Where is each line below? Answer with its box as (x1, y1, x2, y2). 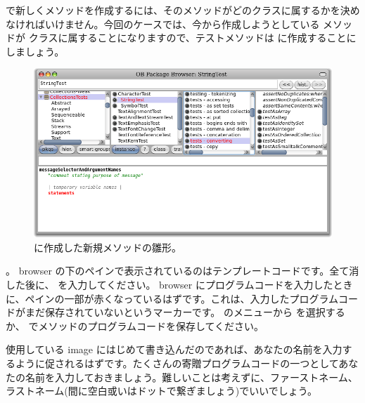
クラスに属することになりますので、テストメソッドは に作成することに (28, 30, 357, 45)
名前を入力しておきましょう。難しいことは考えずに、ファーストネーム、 (25, 369, 358, 384)
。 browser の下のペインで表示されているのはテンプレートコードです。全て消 (6, 263, 359, 278)
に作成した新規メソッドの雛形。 (34, 239, 181, 254)
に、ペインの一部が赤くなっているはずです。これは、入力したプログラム (6, 291, 339, 305)
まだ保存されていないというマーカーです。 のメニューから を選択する (25, 305, 345, 319)
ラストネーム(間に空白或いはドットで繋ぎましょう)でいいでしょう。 (6, 383, 317, 398)
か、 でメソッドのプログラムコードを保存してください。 (6, 318, 264, 333)
